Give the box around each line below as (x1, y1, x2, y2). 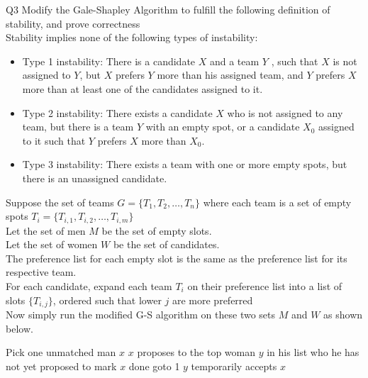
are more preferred (172, 292, 253, 307)
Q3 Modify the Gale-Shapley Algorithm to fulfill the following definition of (6, 2, 330, 16)
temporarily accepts (191, 358, 277, 373)
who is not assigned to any (227, 105, 343, 120)
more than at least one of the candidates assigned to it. (22, 81, 263, 96)
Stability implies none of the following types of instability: (6, 30, 258, 45)
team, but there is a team (22, 119, 134, 134)
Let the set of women (6, 237, 98, 252)
